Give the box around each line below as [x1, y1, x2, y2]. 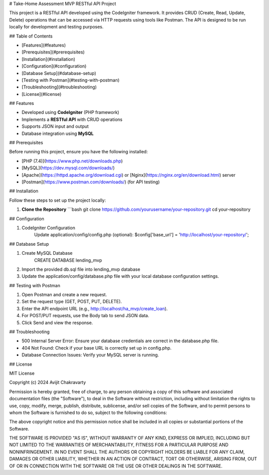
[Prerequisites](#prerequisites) [21, 49, 85, 55]
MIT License [9, 370, 35, 376]
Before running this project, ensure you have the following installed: [9, 149, 148, 155]
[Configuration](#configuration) [21, 63, 87, 69]
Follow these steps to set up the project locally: [9, 197, 107, 203]
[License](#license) [21, 91, 62, 97]
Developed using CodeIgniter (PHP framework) [21, 109, 120, 115]
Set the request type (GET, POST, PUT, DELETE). [21, 299, 122, 305]
